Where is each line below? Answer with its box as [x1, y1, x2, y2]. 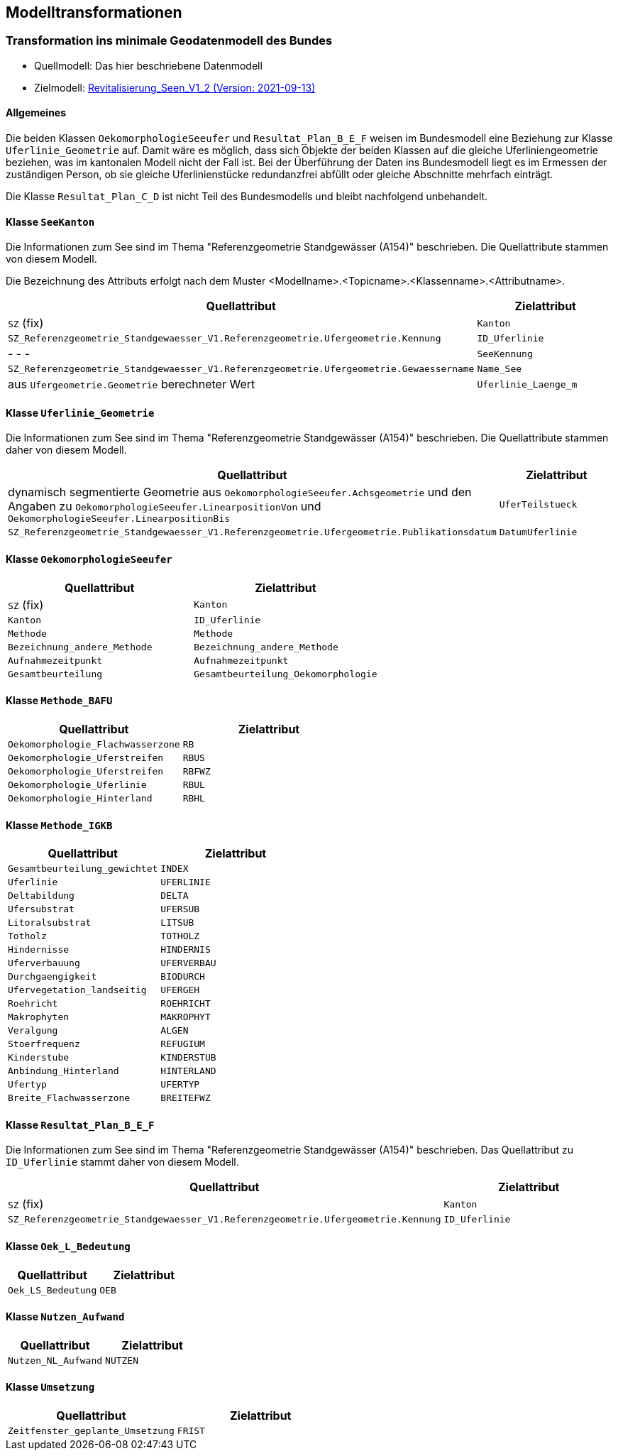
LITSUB [160, 917, 194, 929]
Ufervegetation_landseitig [8, 985, 147, 996]
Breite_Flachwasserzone [8, 1093, 131, 1104]
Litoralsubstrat [8, 917, 92, 929]
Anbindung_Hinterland [8, 1066, 119, 1077]
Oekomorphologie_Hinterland [8, 792, 153, 804]
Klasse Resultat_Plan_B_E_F [6, 1118, 155, 1131]
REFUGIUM [160, 1039, 205, 1050]
